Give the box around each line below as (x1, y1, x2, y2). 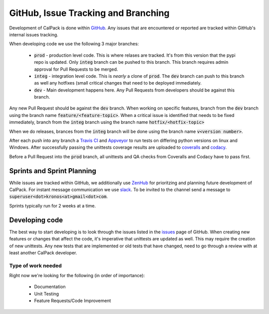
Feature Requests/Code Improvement (34, 298, 112, 304)
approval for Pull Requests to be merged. (34, 66, 118, 72)
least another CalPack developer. (9, 249, 77, 256)
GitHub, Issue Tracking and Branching (9, 7, 170, 18)
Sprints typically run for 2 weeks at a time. (9, 203, 96, 209)
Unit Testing (34, 291, 59, 297)
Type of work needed (9, 262, 62, 269)
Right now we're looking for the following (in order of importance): (9, 273, 145, 279)
